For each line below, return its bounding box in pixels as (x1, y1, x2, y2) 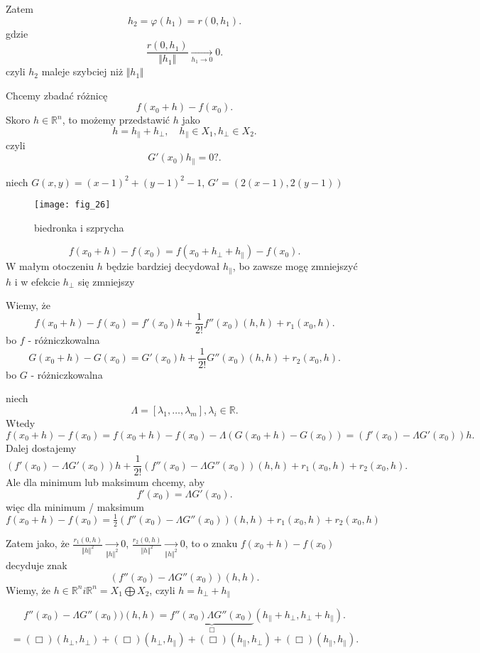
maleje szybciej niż (41, 64, 124, 79)
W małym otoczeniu (6, 259, 94, 274)
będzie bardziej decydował (106, 259, 220, 274)
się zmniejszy (77, 274, 135, 288)
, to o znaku (185, 536, 238, 551)
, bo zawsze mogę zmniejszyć (232, 259, 358, 274)
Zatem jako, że (6, 536, 70, 551)
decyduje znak (6, 557, 67, 572)
